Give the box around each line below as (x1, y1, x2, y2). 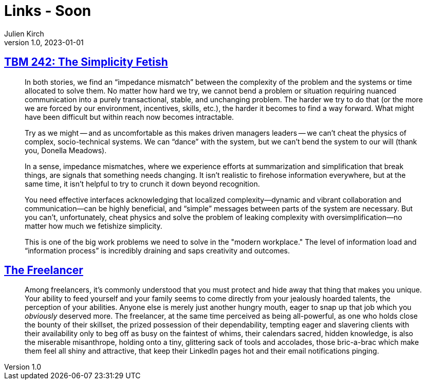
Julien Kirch (4, 29, 44, 38)
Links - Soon (4, 2, 91, 20)
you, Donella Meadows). (25, 145, 107, 155)
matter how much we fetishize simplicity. (25, 221, 162, 230)
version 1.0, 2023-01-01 (4, 38, 84, 47)
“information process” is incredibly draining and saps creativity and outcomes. (25, 246, 290, 255)
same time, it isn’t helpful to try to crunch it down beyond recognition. (25, 179, 260, 188)
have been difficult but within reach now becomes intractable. (25, 112, 234, 121)
